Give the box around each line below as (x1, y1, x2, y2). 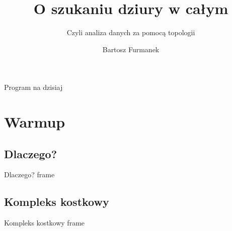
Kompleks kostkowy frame (4, 217, 85, 228)
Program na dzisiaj (4, 82, 63, 92)
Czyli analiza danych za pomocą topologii (66, 27, 195, 38)
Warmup (4, 111, 65, 132)
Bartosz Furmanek (102, 44, 160, 54)
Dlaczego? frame (4, 169, 55, 180)
